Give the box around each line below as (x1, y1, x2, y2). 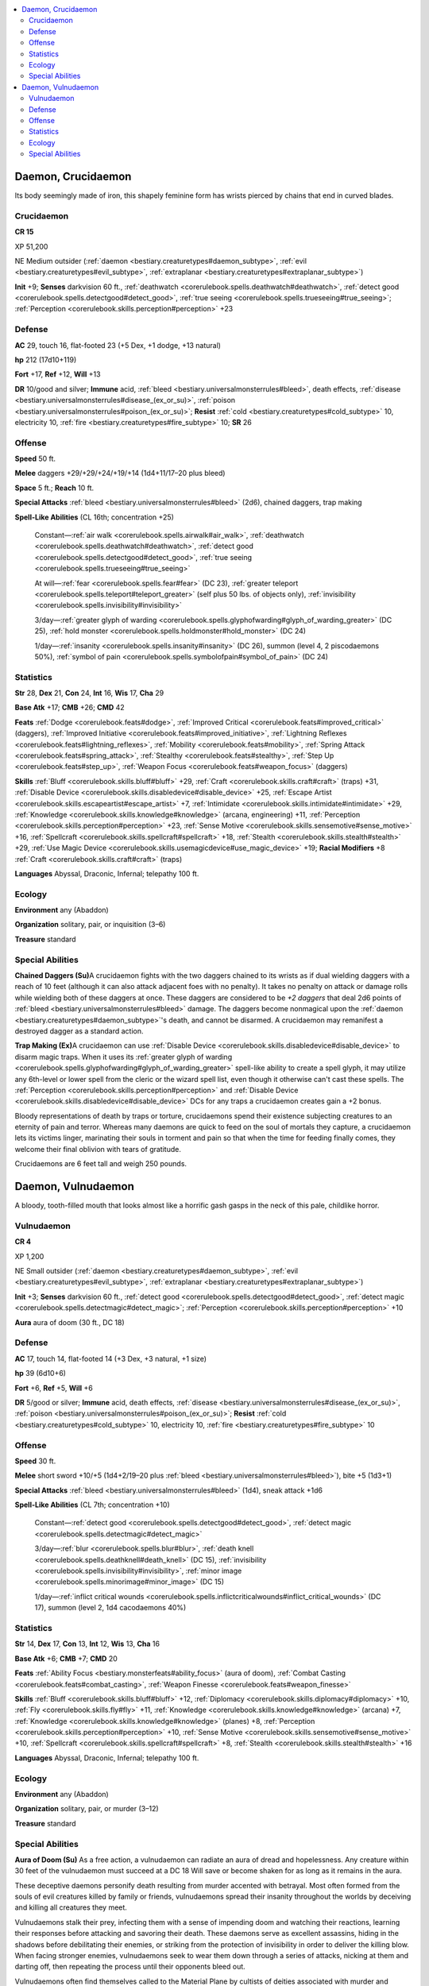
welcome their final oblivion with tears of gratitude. (14, 1144, 182, 1153)
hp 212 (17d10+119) (14, 355, 77, 365)
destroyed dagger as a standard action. (14, 1026, 144, 1036)
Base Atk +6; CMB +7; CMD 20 (14, 1653, 118, 1663)
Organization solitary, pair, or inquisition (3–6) (14, 920, 166, 929)
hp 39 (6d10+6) (14, 1369, 67, 1378)
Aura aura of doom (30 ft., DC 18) (14, 1317, 125, 1327)
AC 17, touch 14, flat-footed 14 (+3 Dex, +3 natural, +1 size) (14, 1354, 207, 1363)
